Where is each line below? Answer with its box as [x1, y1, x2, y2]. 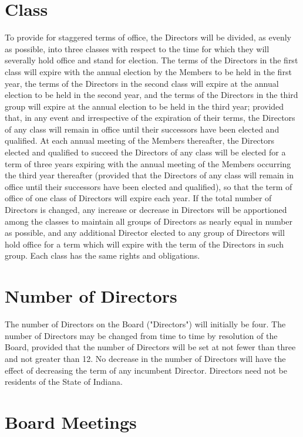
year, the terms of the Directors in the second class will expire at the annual [5, 77, 279, 89]
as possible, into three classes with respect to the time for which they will [5, 42, 270, 55]
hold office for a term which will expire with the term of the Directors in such [5, 238, 284, 250]
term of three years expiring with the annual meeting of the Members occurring [5, 157, 291, 170]
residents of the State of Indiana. [5, 375, 123, 388]
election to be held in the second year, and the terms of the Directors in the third [5, 89, 298, 101]
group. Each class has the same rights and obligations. [5, 249, 200, 262]
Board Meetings [5, 409, 137, 433]
